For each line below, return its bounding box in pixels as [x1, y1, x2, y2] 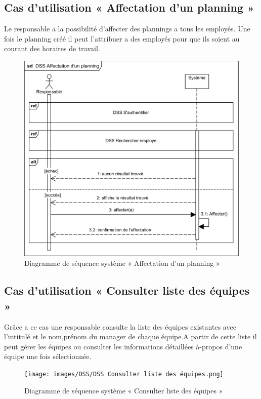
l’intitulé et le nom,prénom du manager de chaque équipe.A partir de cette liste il [4, 331, 257, 342]
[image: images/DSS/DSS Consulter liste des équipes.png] [24, 371, 224, 378]
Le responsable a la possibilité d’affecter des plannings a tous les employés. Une [4, 23, 250, 34]
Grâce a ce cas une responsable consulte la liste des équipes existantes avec [4, 321, 236, 332]
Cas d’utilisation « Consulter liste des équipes [4, 283, 250, 298]
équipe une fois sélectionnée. [4, 351, 92, 362]
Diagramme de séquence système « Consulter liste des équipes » [24, 385, 223, 395]
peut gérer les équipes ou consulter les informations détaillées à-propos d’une [4, 341, 242, 351]
